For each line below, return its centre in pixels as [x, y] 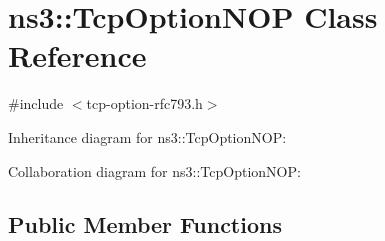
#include [36, 103]
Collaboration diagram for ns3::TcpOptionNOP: [154, 170]
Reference [77, 55]
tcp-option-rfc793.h [144, 103]
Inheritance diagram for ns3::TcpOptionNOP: [147, 136]
